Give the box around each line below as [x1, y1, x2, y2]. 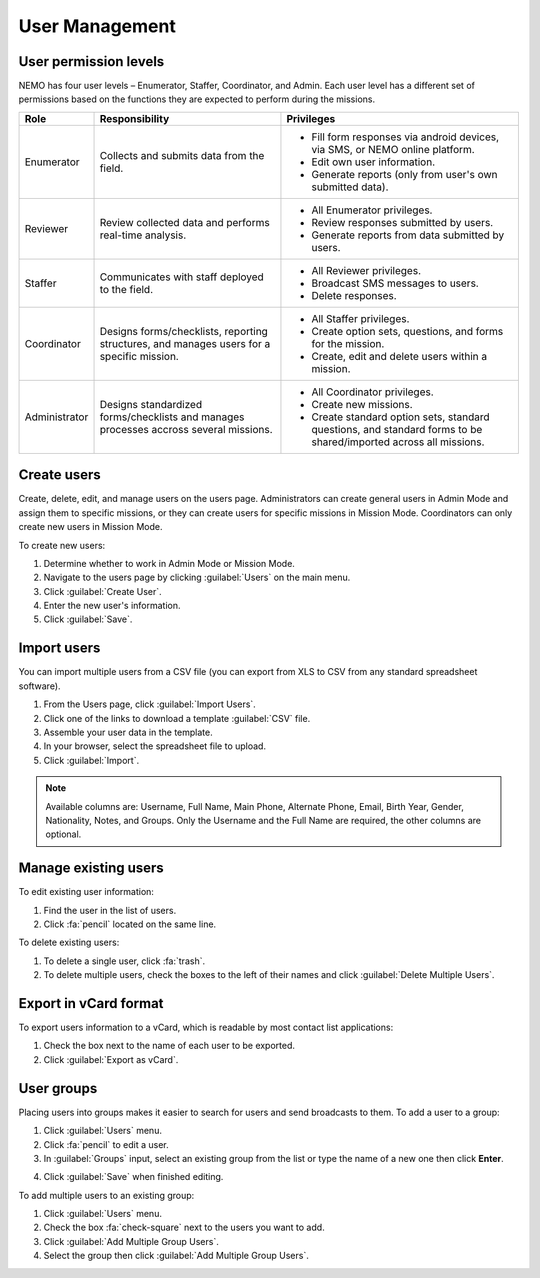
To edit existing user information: [18, 886, 155, 898]
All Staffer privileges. [311, 311, 410, 325]
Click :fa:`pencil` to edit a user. [43, 1138, 169, 1150]
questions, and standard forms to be [311, 422, 483, 436]
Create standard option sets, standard [311, 410, 490, 424]
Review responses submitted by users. [311, 215, 494, 229]
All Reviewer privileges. [311, 263, 422, 277]
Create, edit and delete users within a [311, 349, 488, 363]
